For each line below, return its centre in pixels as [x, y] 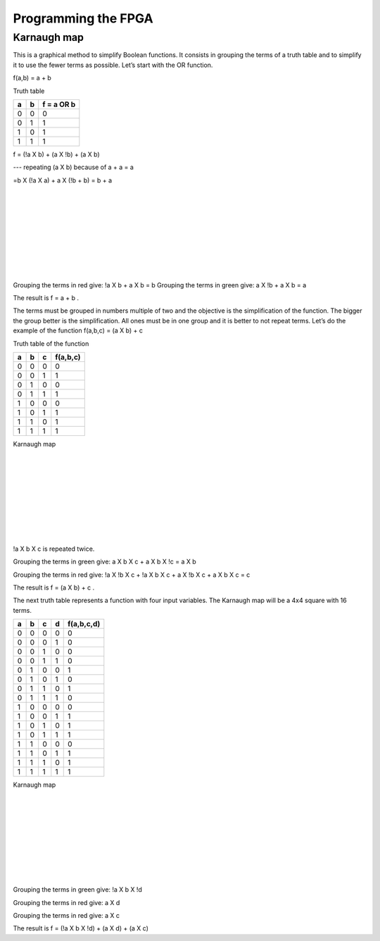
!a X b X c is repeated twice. [54, 549]
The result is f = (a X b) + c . [54, 587]
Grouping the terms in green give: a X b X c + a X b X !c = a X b [104, 562]
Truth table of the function [51, 343]
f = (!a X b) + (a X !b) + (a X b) [56, 154]
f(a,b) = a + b [32, 78]
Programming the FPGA [83, 18]
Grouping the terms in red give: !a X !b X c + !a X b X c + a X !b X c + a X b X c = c [132, 575]
